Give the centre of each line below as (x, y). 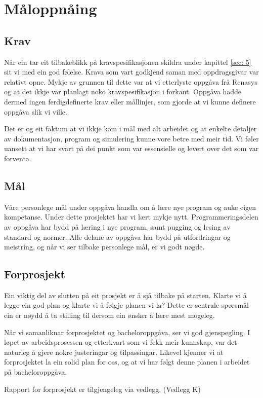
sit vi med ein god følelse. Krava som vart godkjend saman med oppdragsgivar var (131, 72)
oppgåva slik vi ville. (36, 111)
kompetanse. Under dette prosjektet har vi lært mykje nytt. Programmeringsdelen (131, 217)
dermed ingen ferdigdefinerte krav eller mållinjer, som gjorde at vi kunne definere (130, 101)
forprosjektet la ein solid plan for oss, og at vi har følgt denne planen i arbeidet (127, 362)
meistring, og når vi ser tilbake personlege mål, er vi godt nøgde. (104, 247)
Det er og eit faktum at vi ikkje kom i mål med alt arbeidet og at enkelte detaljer (130, 129)
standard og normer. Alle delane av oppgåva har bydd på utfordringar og (117, 237)
